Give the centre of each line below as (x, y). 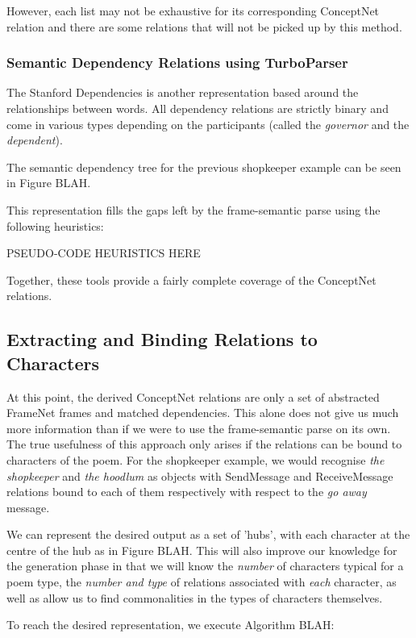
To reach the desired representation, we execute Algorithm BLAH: (171, 625)
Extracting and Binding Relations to (162, 339)
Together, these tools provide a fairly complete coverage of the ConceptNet (191, 279)
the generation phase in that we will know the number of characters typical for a (205, 566)
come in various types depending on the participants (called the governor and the (208, 124)
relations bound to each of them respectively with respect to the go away (187, 492)
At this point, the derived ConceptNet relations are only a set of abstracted (193, 396)
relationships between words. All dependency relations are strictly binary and (198, 108)
